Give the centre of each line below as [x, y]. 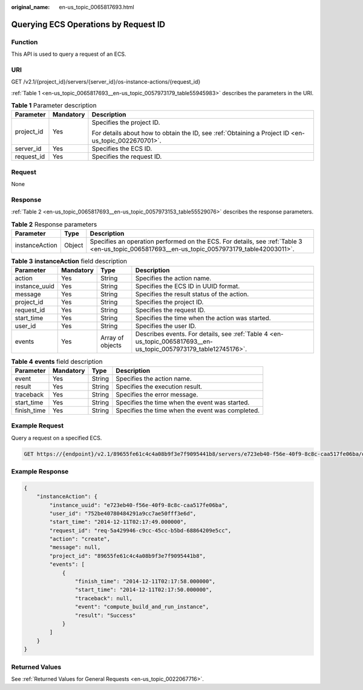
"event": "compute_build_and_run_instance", [142, 607]
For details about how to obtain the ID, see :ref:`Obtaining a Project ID [191, 133]
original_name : [31, 7]
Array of [112, 338]
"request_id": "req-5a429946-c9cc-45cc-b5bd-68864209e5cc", [140, 530]
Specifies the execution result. [159, 386]
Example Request [37, 426]
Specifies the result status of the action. [192, 294]
